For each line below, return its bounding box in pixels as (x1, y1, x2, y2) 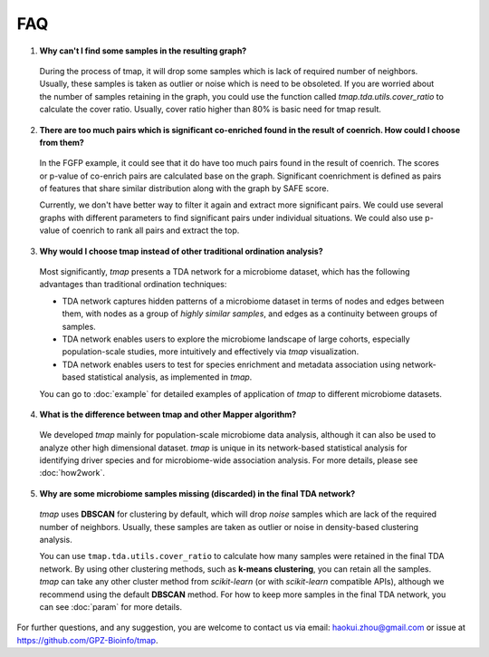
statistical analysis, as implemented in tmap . (87, 372, 253, 382)
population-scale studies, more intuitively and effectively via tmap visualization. (62, 346, 360, 357)
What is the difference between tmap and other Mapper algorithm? (39, 409, 297, 420)
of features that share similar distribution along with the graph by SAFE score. (39, 183, 330, 194)
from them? (39, 137, 85, 148)
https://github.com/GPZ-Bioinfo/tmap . (16, 634, 158, 645)
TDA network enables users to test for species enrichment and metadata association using (62, 359, 400, 370)
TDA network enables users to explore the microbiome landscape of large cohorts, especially (62, 333, 411, 344)
